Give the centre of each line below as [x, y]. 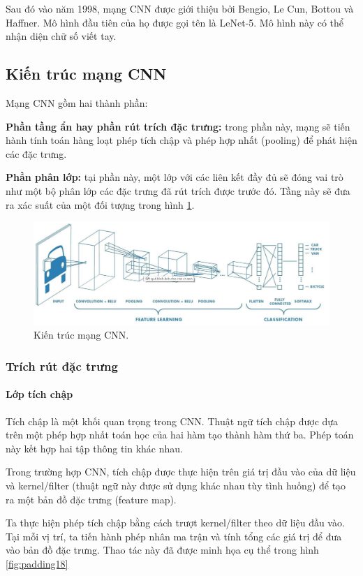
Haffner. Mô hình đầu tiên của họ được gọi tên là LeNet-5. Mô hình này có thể [175, 22]
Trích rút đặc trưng [62, 365]
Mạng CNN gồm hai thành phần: [77, 102]
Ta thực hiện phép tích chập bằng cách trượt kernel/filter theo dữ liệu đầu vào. [175, 523]
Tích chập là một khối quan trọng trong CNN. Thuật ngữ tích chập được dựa [172, 421]
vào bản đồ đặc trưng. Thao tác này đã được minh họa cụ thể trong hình [162, 550]
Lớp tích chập [39, 394]
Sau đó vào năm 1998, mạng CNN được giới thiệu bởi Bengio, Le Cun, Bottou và [180, 8]
